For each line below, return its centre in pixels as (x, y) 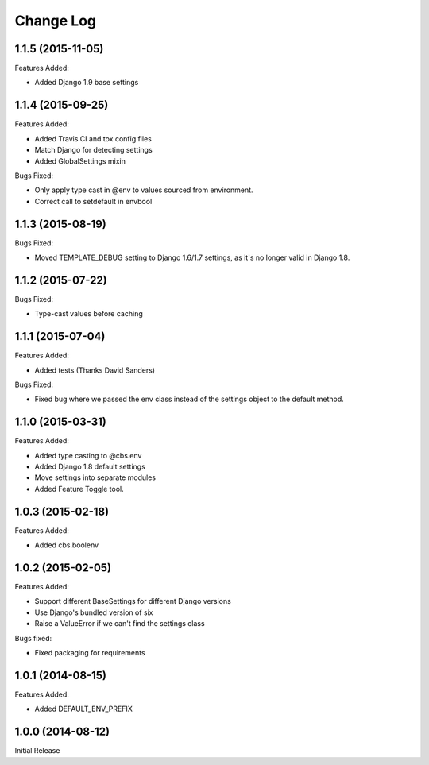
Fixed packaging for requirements (90, 653)
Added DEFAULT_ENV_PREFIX (83, 709)
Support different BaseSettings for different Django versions (133, 601)
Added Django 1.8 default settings (90, 467)
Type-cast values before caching (89, 314)
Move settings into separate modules (95, 477)
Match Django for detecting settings (93, 150)
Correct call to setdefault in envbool (93, 201)
